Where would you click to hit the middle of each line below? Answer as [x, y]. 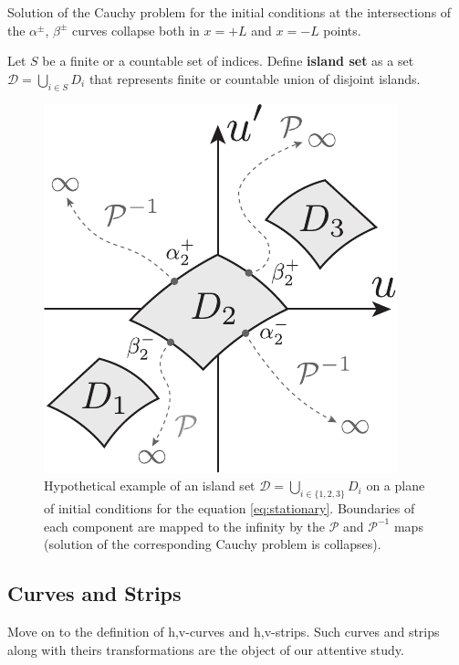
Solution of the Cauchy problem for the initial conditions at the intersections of [229, 12]
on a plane [396, 486]
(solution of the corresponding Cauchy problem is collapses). [213, 544]
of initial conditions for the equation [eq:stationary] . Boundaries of [229, 507]
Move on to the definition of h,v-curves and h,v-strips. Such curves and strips [224, 631]
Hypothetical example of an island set [150, 486]
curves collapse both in [136, 30]
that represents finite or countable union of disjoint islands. [255, 78]
